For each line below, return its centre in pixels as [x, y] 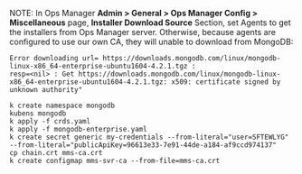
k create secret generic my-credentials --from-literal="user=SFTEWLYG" [149, 137]
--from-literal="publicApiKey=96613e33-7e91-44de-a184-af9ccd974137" [143, 145]
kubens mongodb [38, 114]
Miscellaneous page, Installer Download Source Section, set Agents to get [150, 23]
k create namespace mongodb [62, 105]
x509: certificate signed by [226, 82]
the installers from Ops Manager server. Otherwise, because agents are [142, 32]
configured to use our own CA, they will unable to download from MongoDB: [151, 41]
